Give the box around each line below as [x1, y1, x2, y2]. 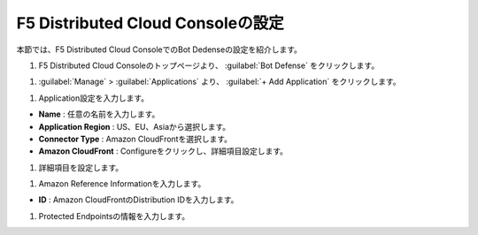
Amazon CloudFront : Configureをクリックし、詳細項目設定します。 [38, 146, 288, 156]
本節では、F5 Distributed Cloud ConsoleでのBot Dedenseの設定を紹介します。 [16, 44, 303, 55]
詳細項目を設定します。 [38, 162, 124, 172]
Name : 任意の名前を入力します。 [38, 109, 160, 119]
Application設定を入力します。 [38, 93, 150, 103]
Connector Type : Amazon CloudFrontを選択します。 [38, 133, 233, 144]
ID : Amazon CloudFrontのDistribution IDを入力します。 [38, 194, 239, 205]
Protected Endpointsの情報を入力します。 [38, 210, 190, 221]
